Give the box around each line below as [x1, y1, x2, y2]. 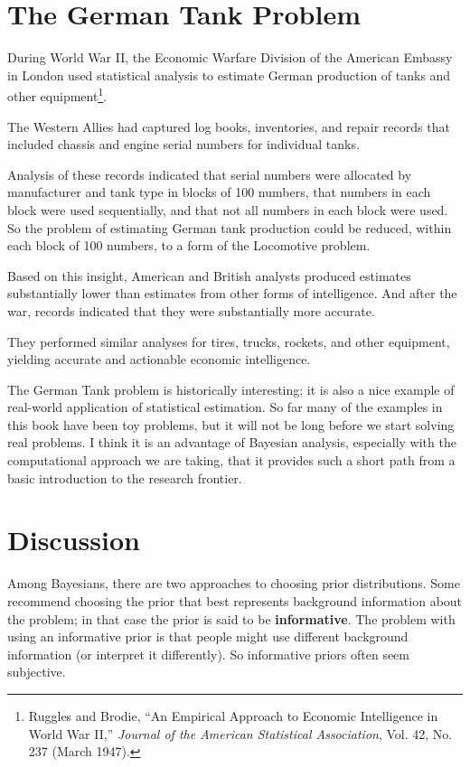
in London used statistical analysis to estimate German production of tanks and [7, 65, 451, 84]
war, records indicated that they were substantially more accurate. [7, 301, 375, 320]
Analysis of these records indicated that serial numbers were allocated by [7, 164, 412, 183]
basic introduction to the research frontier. [7, 468, 242, 487]
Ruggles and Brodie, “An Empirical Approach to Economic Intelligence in [28, 706, 438, 725]
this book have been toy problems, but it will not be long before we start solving [7, 415, 455, 434]
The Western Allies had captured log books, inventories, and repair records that [7, 117, 450, 136]
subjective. [7, 662, 66, 681]
